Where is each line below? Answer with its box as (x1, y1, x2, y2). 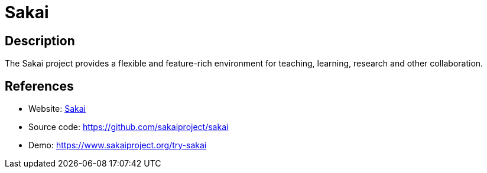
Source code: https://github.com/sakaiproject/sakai (28, 122, 229, 132)
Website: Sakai (28, 104, 86, 114)
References (5, 78, 74, 94)
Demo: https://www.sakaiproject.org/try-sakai (28, 140, 207, 151)
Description (5, 33, 75, 48)
